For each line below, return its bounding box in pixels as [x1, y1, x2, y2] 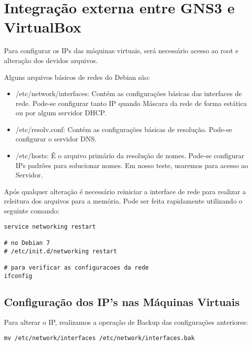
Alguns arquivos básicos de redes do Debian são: [4, 71, 150, 82]
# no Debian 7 [4, 239, 50, 246]
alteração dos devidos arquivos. [4, 55, 98, 65]
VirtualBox [4, 17, 81, 37]
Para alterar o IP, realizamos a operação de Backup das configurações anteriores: [4, 317, 248, 327]
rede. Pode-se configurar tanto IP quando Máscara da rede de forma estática [15, 98, 247, 108]
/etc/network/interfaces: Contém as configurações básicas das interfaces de [15, 88, 242, 99]
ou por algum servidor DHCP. [15, 107, 107, 118]
